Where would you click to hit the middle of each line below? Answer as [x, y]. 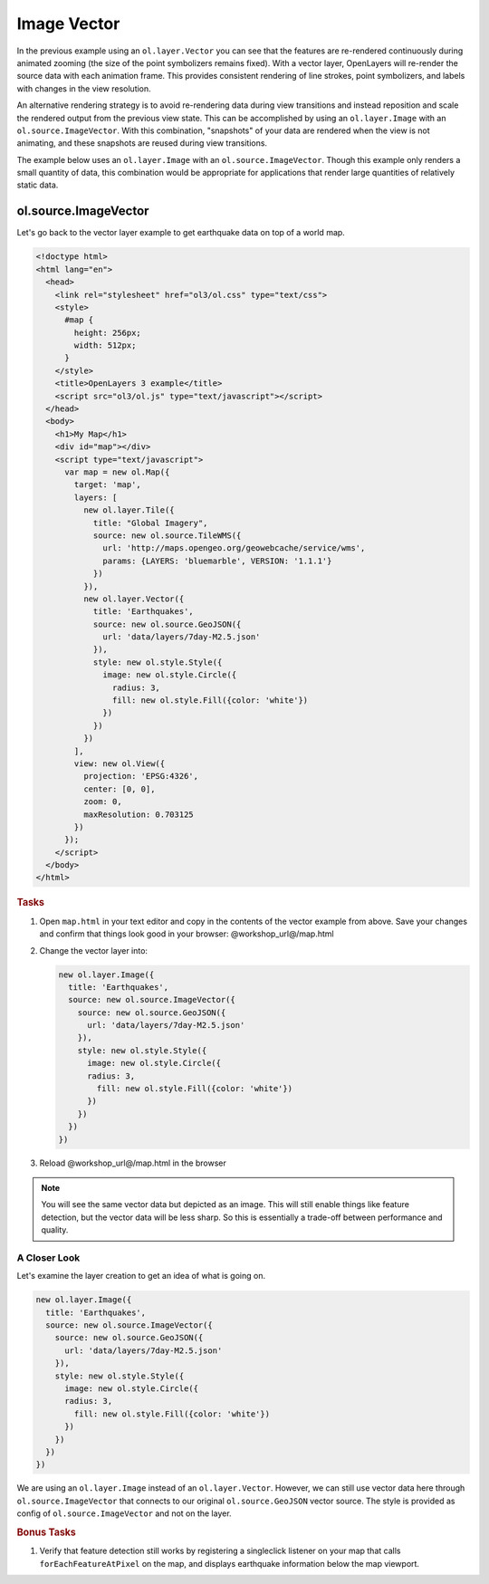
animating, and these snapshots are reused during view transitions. [142, 143]
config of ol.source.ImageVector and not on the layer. [124, 1513]
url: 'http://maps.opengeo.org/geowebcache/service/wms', [234, 548]
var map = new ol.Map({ [117, 472]
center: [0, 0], [119, 789]
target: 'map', [108, 485]
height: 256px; [108, 332]
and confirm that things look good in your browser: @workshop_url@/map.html [187, 934]
